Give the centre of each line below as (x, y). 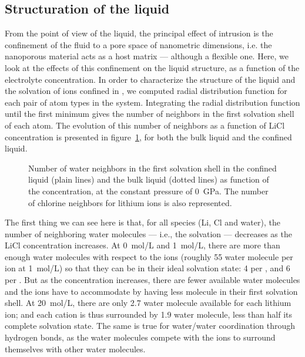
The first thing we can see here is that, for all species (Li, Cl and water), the (143, 222)
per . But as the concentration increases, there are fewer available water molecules (152, 280)
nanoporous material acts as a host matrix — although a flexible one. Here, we (147, 56)
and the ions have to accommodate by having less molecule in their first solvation (151, 291)
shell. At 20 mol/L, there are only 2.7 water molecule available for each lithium (148, 303)
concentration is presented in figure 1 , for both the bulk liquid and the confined (148, 137)
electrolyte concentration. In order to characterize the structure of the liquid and (150, 79)
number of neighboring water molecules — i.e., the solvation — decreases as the (148, 233)
